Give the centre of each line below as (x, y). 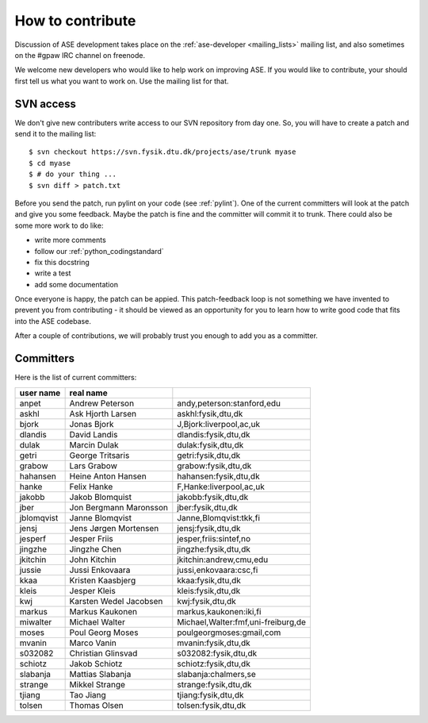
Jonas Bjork (92, 424)
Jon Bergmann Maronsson (118, 507)
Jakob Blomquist (101, 497)
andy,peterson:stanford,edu (229, 403)
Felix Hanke (91, 486)
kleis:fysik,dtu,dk (209, 590)
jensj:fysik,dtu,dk (209, 528)
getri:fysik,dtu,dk (209, 455)
